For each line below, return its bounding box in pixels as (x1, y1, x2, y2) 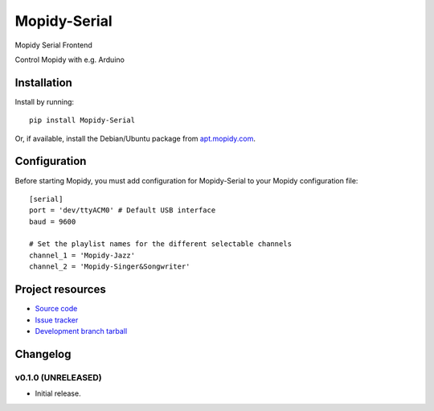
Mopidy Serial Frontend (14, 40, 92, 50)
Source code (35, 304, 78, 314)
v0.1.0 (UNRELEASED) (14, 372, 102, 383)
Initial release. (35, 388, 81, 398)
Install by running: (14, 97, 75, 106)
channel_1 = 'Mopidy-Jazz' (29, 250, 136, 260)
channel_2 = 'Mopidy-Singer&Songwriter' (29, 262, 190, 271)
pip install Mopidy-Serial (29, 116, 136, 125)
